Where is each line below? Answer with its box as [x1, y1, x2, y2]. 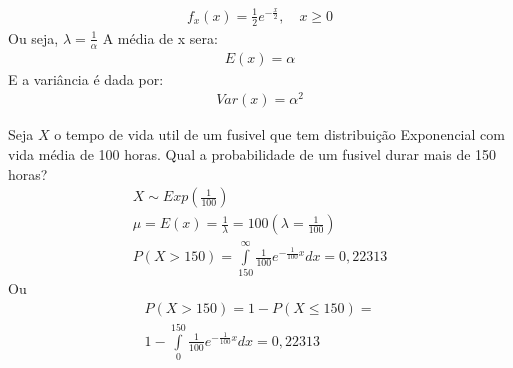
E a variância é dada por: [8, 68, 164, 89]
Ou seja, [8, 27, 59, 48]
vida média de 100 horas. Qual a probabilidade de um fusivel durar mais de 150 [8, 143, 497, 164]
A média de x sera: [102, 27, 218, 48]
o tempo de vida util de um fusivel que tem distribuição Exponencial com [54, 124, 505, 145]
